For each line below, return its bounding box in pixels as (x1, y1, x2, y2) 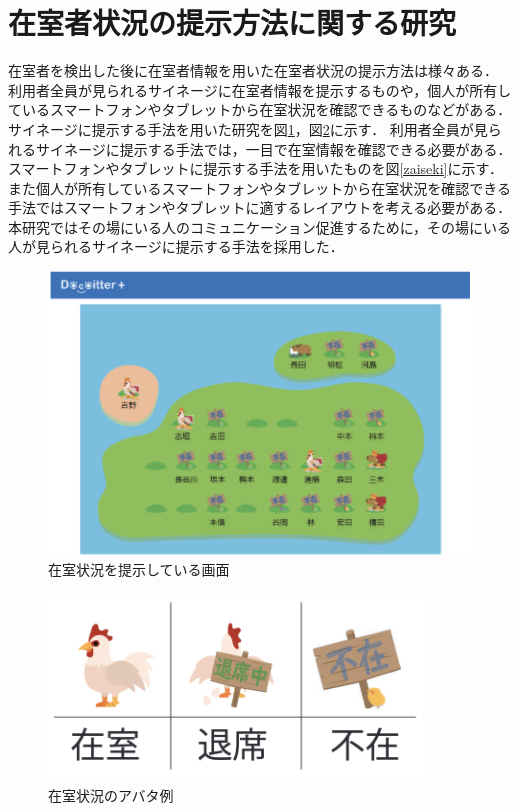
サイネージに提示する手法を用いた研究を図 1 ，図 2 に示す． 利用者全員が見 (8, 118, 488, 139)
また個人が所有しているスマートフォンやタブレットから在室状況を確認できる (8, 177, 511, 198)
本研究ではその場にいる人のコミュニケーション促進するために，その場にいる (8, 216, 512, 237)
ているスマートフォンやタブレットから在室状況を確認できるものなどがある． (8, 99, 512, 120)
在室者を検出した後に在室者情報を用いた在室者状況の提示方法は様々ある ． (8, 60, 498, 81)
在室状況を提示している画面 (48, 558, 230, 579)
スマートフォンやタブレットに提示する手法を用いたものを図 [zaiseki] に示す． (8, 158, 503, 179)
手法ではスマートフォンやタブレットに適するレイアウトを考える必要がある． (8, 197, 512, 218)
